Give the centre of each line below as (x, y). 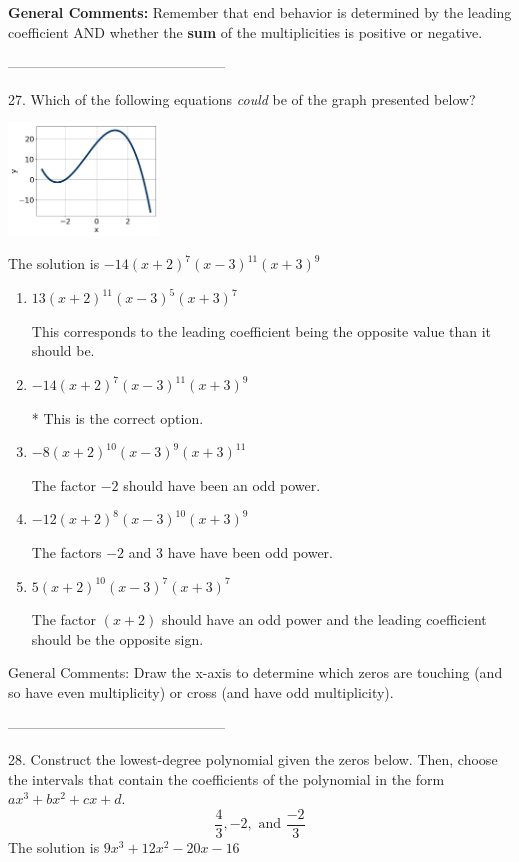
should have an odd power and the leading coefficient (324, 619)
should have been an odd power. (222, 484)
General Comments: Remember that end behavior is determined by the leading (260, 12)
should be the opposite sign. (117, 638)
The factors (66, 551)
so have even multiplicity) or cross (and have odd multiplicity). (201, 691)
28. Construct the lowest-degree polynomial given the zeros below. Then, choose (253, 759)
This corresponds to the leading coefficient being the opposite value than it (261, 330)
